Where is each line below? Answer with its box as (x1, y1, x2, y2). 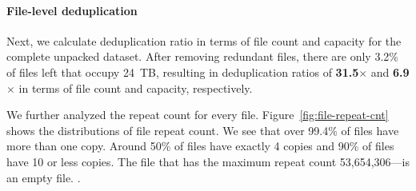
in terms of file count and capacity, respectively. (18, 79, 253, 96)
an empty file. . (6, 169, 81, 185)
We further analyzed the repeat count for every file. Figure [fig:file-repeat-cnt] (6, 106, 389, 123)
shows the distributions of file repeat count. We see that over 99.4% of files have (6, 121, 399, 138)
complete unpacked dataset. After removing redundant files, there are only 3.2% (6, 48, 398, 65)
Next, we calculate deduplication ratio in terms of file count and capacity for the (6, 32, 402, 49)
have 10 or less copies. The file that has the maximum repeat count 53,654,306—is (6, 153, 410, 169)
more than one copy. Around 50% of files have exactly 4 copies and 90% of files (6, 137, 394, 154)
